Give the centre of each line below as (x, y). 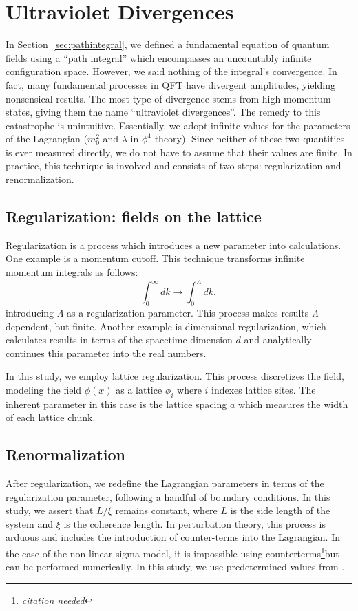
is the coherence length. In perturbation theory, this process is (194, 523)
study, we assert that (50, 510)
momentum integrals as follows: (72, 272)
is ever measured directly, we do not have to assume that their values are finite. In (179, 152)
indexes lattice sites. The (264, 389)
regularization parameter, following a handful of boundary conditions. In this (168, 496)
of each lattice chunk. (51, 417)
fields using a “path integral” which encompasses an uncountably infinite (159, 57)
